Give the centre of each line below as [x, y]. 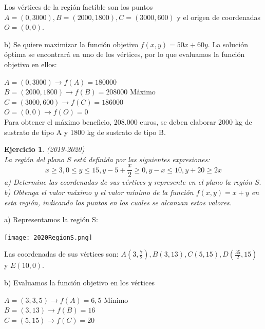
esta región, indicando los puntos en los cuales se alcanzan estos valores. [118, 202]
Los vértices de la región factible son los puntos [79, 7]
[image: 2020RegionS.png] [48, 237]
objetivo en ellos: [31, 64]
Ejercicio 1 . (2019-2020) [44, 149]
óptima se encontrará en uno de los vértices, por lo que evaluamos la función [125, 54]
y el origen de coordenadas [219, 17]
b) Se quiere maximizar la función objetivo [71, 44]
